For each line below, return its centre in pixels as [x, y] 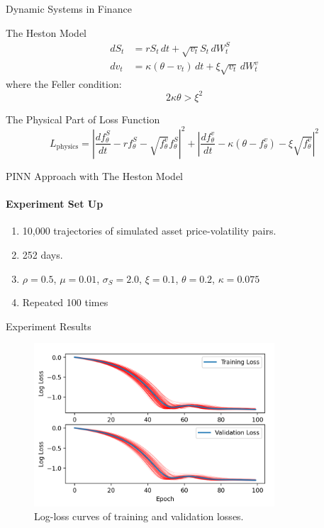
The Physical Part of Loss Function [83, 119]
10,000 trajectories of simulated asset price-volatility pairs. [149, 231]
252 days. [43, 254]
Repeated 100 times [65, 302]
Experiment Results [49, 326]
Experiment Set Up [55, 204]
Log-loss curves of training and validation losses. [139, 516]
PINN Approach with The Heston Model [94, 175]
